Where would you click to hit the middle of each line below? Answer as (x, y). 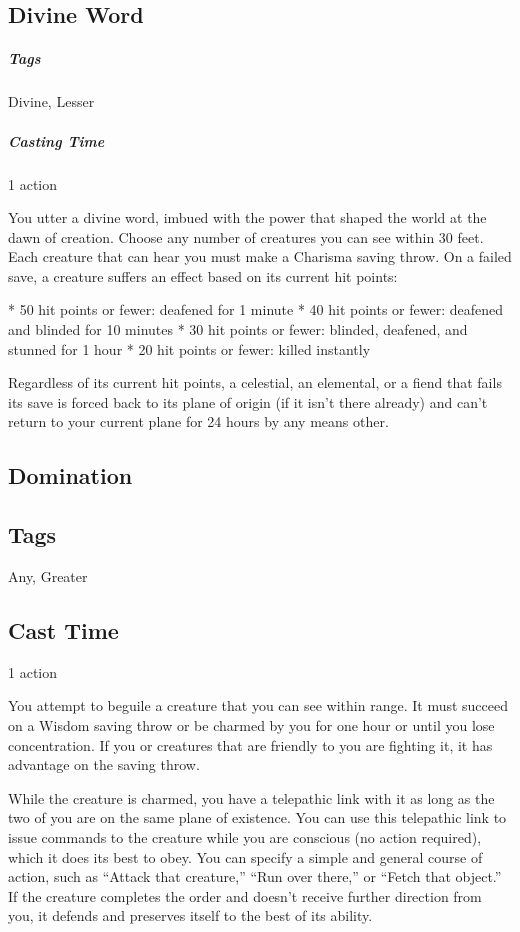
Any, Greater (48, 576)
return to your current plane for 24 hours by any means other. (198, 421)
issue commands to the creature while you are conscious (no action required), (245, 836)
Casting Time (56, 140)
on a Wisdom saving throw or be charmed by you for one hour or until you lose (251, 725)
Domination (70, 475)
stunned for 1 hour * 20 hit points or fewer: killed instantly (189, 348)
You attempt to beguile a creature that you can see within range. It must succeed (258, 705)
